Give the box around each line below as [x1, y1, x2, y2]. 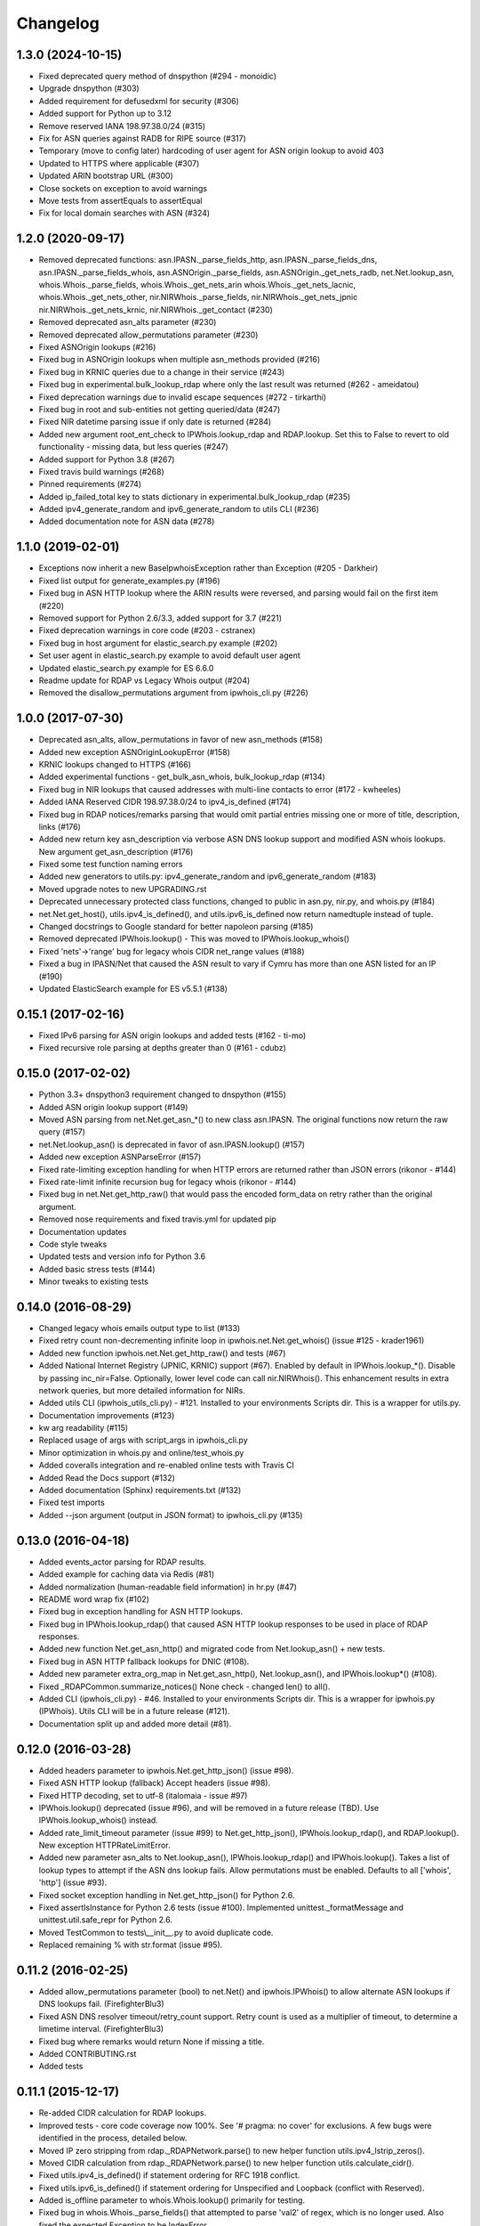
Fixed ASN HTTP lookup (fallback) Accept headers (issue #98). [38, 1777, 271, 1789]
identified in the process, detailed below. [38, 2133, 188, 2143]
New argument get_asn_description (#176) [38, 846, 194, 857]
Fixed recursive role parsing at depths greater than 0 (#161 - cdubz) [38, 1043, 286, 1053]
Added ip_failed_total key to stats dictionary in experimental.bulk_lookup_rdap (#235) [38, 491, 351, 502]
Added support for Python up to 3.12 [38, 108, 172, 119]
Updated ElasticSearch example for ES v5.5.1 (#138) [38, 984, 228, 994]
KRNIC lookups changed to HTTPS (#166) [38, 759, 191, 769]
